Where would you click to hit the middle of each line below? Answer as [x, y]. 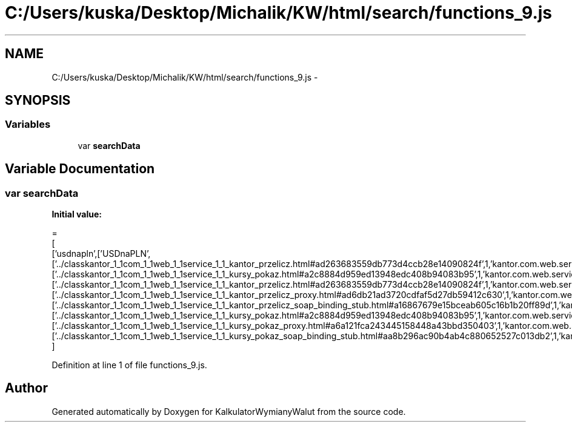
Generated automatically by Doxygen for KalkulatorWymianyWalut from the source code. [229, 411]
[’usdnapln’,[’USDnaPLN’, [101, 254]
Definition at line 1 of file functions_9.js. [129, 365]
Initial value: [77, 214]
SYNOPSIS [38, 101]
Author [26, 388]
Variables [28, 124]
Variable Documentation [80, 169]
